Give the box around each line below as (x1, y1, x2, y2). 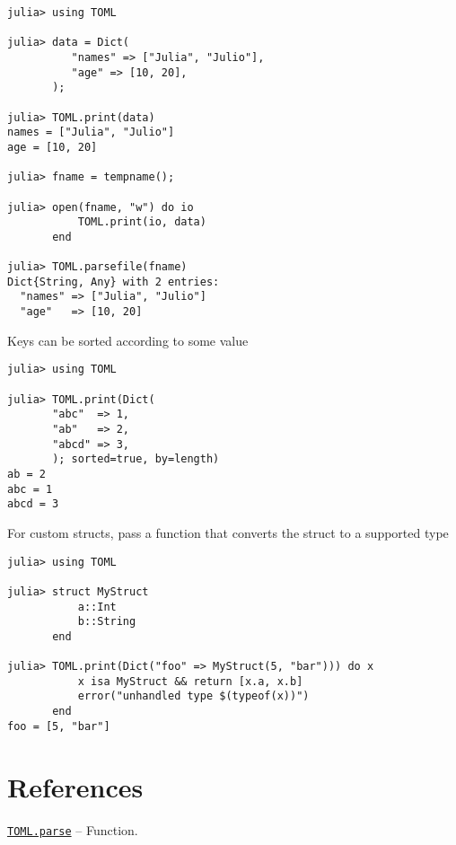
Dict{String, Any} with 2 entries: (7, 275, 220, 288)
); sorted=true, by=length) (52, 453, 220, 466)
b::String (77, 615, 136, 629)
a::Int (77, 600, 117, 613)
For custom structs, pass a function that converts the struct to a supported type (7, 523, 449, 541)
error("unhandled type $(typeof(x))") (77, 690, 310, 703)
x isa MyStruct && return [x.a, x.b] (77, 674, 303, 688)
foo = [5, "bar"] (7, 719, 110, 733)
